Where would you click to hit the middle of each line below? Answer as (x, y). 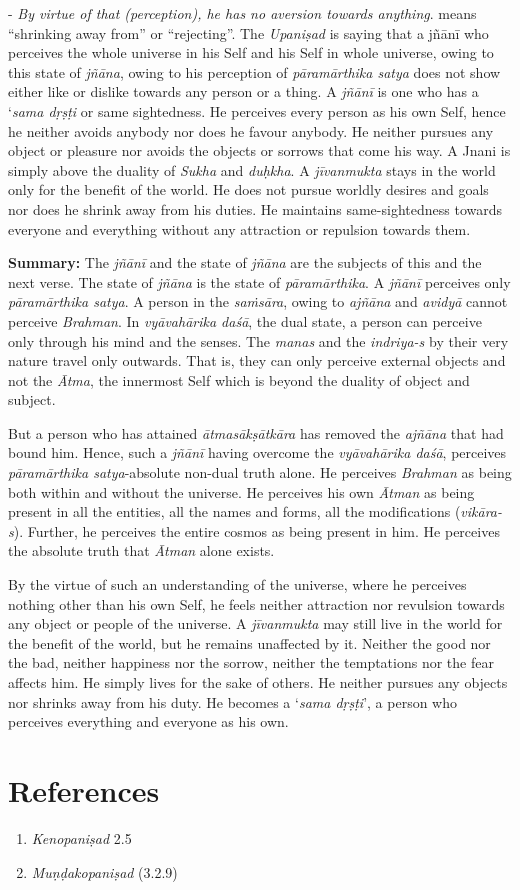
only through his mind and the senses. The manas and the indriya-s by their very (258, 340)
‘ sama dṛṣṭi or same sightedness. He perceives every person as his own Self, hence (257, 110)
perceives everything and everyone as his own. (148, 721)
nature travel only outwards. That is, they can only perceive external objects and (257, 360)
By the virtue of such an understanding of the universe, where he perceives (237, 584)
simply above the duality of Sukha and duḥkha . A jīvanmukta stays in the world (252, 169)
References (84, 789)
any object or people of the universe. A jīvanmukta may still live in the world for (255, 623)
